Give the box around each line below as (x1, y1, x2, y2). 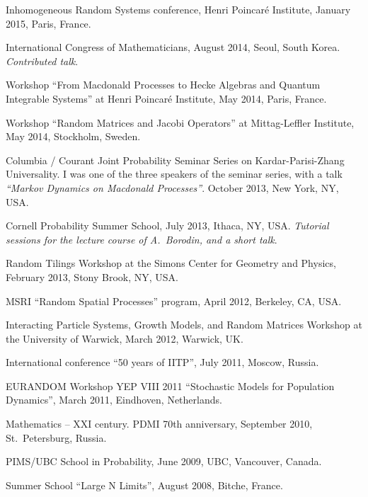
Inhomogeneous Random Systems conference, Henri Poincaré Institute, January (6, 2, 351, 16)
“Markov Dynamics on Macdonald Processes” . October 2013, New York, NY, (6, 180, 339, 195)
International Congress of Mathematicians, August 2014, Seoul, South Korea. (6, 40, 340, 55)
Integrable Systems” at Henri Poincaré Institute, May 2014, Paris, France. (6, 91, 327, 105)
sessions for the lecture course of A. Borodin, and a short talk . (6, 232, 277, 246)
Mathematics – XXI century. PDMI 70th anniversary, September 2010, (6, 416, 313, 431)
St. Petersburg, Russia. (6, 430, 107, 445)
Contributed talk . (6, 53, 79, 68)
